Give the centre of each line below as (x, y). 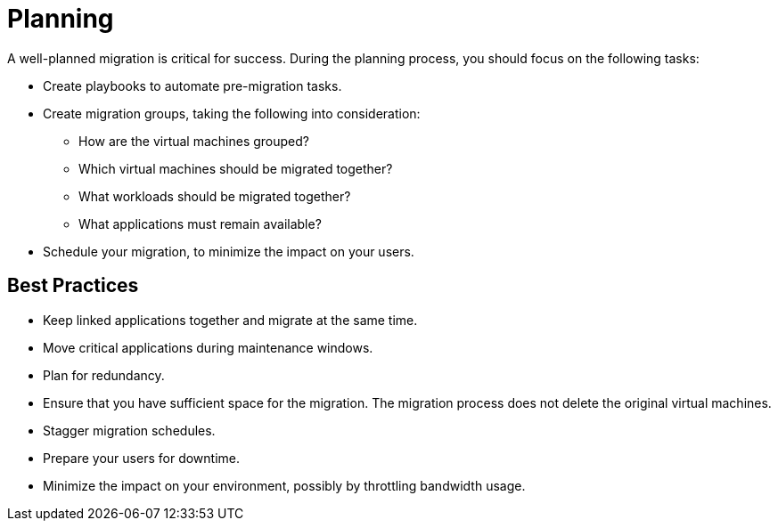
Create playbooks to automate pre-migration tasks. (192, 85)
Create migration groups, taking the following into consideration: (232, 113)
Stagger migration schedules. (129, 430)
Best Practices (73, 286)
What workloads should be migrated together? (215, 196)
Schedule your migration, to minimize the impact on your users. (229, 251)
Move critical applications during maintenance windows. (208, 347)
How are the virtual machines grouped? (194, 141)
